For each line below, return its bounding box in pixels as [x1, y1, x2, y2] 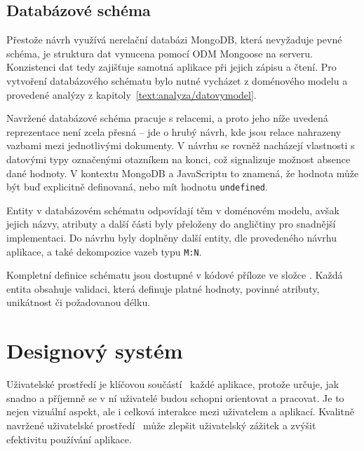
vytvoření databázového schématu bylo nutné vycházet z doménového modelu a [6, 73, 348, 88]
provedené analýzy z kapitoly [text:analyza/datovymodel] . [6, 87, 257, 102]
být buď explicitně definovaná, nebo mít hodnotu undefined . [6, 179, 268, 194]
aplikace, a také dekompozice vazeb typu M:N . [6, 244, 202, 258]
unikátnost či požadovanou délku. [6, 295, 151, 310]
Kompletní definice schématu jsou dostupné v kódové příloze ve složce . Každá [6, 268, 343, 282]
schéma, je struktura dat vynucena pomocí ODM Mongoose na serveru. [6, 46, 313, 60]
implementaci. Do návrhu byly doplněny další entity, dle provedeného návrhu [6, 230, 337, 244]
